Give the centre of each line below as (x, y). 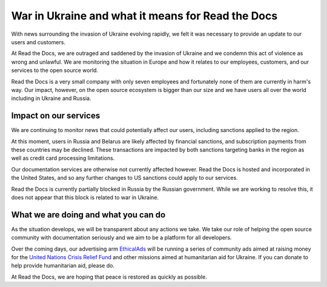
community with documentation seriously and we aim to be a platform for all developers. (121, 238)
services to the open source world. (55, 70)
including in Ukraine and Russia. (51, 98)
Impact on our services (56, 116)
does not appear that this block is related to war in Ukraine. (85, 197)
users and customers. (38, 42)
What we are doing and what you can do (88, 215)
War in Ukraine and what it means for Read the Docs (144, 16)
